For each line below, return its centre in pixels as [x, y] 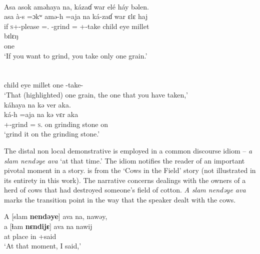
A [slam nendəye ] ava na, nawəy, [56, 216]
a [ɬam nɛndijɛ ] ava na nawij [48, 226]
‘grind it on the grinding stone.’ [52, 134]
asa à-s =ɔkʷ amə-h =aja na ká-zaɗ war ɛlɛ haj [76, 16]
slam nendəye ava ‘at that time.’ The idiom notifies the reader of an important [124, 160]
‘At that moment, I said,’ [43, 246]
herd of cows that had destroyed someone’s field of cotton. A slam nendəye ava [125, 190]
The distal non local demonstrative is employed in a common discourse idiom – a [128, 150]
